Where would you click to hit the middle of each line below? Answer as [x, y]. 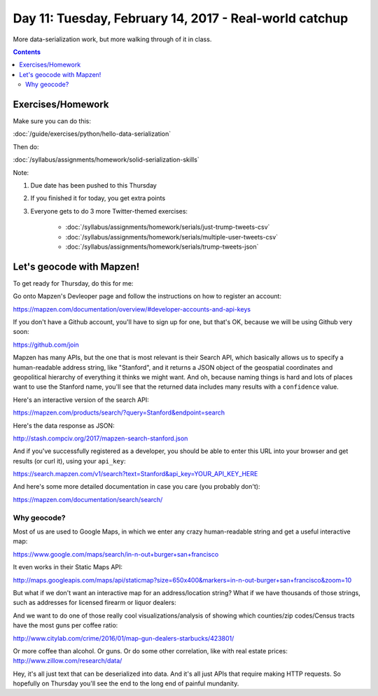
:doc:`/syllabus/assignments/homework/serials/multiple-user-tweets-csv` [172, 237]
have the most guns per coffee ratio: [65, 625]
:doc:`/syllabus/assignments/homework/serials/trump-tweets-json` [162, 246]
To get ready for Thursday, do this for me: [73, 283]
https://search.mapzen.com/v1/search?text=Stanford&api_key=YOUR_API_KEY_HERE [135, 474]
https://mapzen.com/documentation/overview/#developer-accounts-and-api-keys [132, 309]
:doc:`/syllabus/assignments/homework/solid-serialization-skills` [106, 160]
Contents [27, 52]
